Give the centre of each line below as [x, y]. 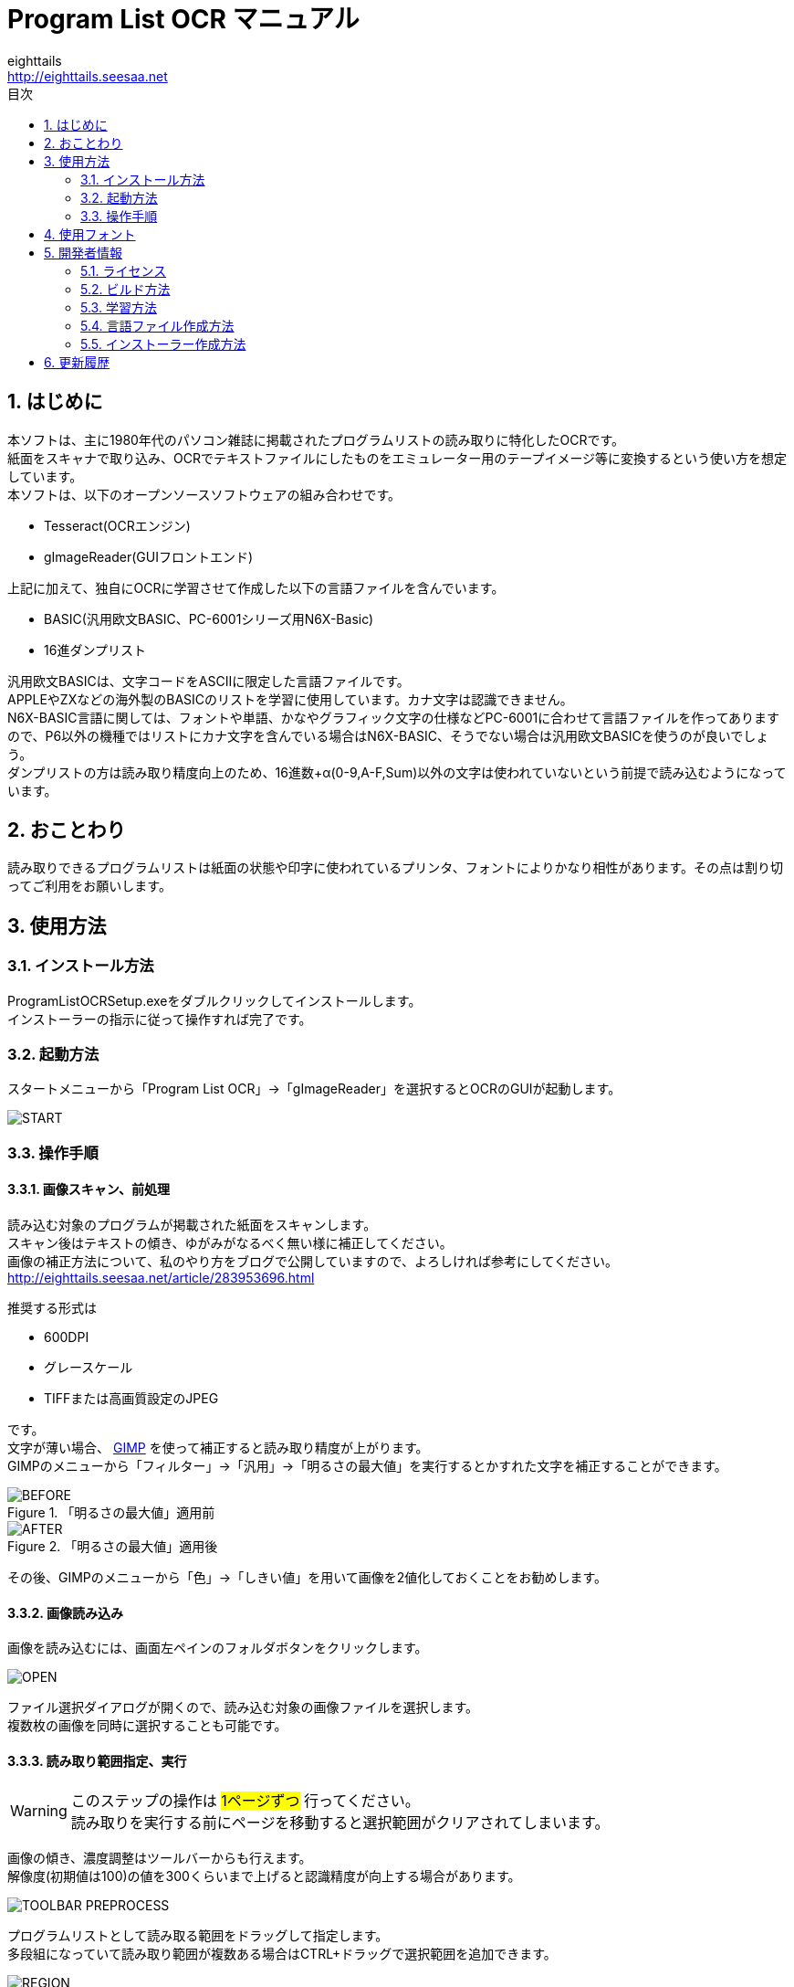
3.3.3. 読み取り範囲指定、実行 [97, 1760]
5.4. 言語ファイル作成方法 [157, 325]
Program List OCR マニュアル [183, 19]
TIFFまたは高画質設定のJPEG [131, 1398]
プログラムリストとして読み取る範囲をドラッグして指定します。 [198, 1936]
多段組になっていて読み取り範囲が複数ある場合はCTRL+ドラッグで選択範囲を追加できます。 [282, 1954]
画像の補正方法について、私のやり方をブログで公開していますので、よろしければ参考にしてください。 [313, 1261]
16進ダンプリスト [95, 650]
